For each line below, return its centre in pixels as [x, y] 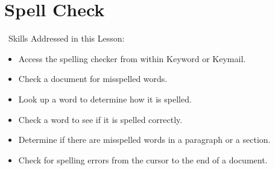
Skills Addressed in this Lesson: [66, 38]
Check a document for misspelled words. [93, 79]
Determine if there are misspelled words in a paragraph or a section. [144, 140]
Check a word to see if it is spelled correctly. [100, 119]
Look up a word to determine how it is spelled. [105, 99]
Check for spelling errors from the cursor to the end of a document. [143, 159]
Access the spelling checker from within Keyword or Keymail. [132, 58]
